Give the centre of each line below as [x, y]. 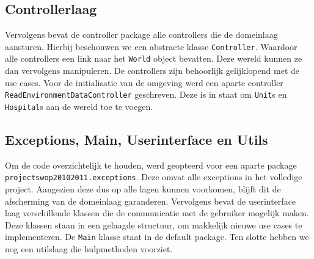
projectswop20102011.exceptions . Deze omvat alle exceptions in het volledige [154, 177]
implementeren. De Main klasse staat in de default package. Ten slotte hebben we [157, 237]
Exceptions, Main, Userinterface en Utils [137, 139]
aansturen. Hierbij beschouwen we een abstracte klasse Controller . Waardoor [151, 46]
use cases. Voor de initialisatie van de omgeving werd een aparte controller [144, 82]
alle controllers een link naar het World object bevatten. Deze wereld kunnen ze [154, 58]
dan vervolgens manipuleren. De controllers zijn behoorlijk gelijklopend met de [152, 71]
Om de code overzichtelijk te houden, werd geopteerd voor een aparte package [151, 165]
